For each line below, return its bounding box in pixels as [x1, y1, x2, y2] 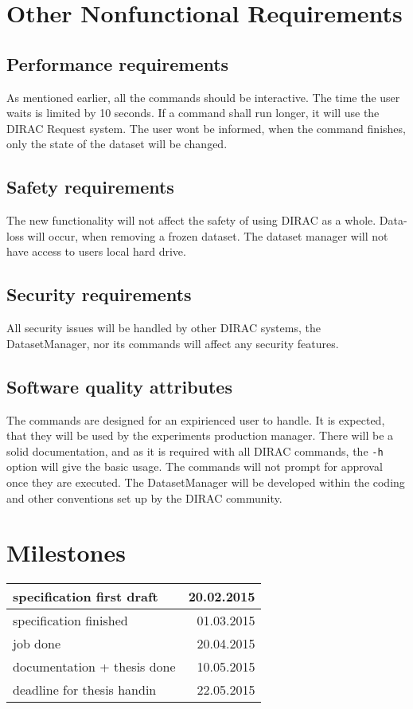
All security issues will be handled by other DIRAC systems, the [6, 319, 321, 336]
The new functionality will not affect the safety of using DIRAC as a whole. [6, 212, 376, 229]
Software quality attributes [6, 374, 232, 398]
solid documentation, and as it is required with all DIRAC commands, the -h [6, 442, 384, 459]
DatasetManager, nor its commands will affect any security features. [6, 335, 339, 351]
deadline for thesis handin [13, 680, 157, 699]
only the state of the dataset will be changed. [6, 135, 228, 152]
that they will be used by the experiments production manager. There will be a [6, 427, 394, 444]
